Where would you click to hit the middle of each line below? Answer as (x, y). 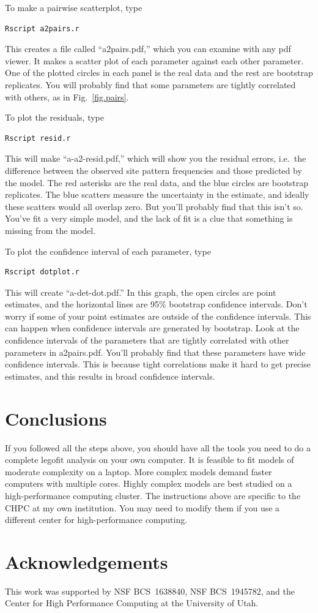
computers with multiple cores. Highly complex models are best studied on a (149, 483)
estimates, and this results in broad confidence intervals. (110, 376)
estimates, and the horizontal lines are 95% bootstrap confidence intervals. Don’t (156, 304)
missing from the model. (50, 230)
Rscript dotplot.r (42, 272)
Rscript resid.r (38, 138)
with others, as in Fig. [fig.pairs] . (67, 96)
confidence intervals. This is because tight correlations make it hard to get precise (158, 364)
